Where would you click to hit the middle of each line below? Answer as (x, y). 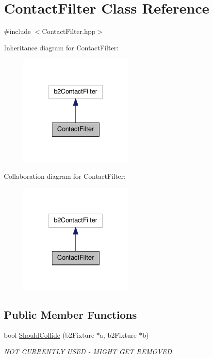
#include (17, 31)
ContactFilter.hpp (69, 31)
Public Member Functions (70, 315)
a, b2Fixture (118, 335)
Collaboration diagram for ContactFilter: (65, 176)
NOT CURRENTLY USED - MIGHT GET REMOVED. (89, 351)
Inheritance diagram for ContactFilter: (61, 47)
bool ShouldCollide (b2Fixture (49, 335)
